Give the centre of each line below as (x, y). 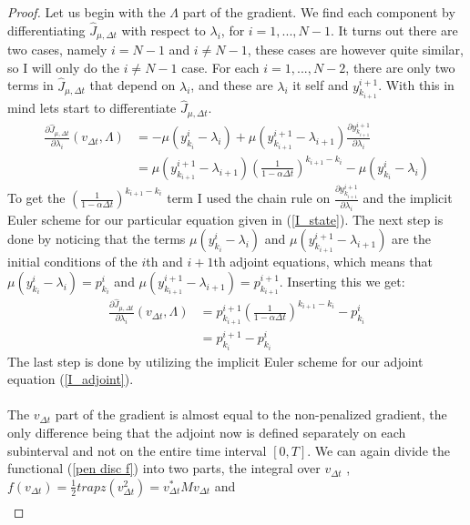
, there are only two (400, 67)
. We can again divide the (378, 450)
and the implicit (408, 198)
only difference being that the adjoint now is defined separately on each (207, 432)
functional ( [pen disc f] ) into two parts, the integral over (164, 468)
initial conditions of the (72, 262)
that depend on (133, 85)
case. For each (220, 67)
